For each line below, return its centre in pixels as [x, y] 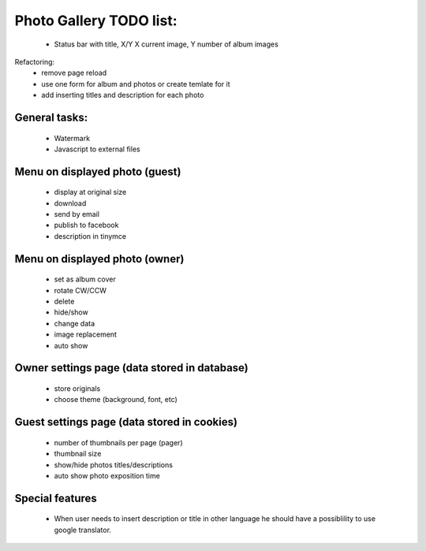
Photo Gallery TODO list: [96, 20]
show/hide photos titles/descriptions [114, 464]
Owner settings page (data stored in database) [131, 368]
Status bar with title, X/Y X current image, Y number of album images [166, 44]
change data [75, 323]
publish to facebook [86, 225]
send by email [77, 214]
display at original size [90, 192]
